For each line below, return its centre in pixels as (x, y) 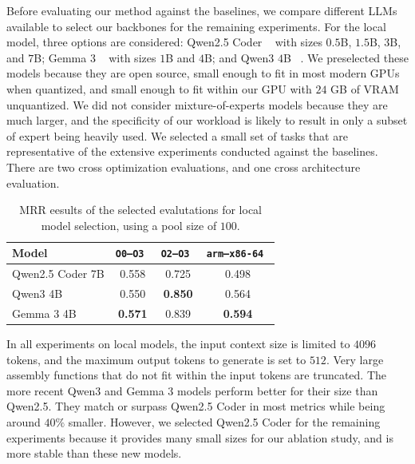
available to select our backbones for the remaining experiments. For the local (196, 26)
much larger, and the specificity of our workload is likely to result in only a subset (207, 120)
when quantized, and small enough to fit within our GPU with (159, 88)
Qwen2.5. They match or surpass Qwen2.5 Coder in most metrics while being (196, 406)
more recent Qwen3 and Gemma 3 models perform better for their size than (192, 390)
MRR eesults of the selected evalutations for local (141, 210)
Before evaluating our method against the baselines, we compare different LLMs (202, 10)
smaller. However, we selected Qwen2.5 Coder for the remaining (224, 421)
